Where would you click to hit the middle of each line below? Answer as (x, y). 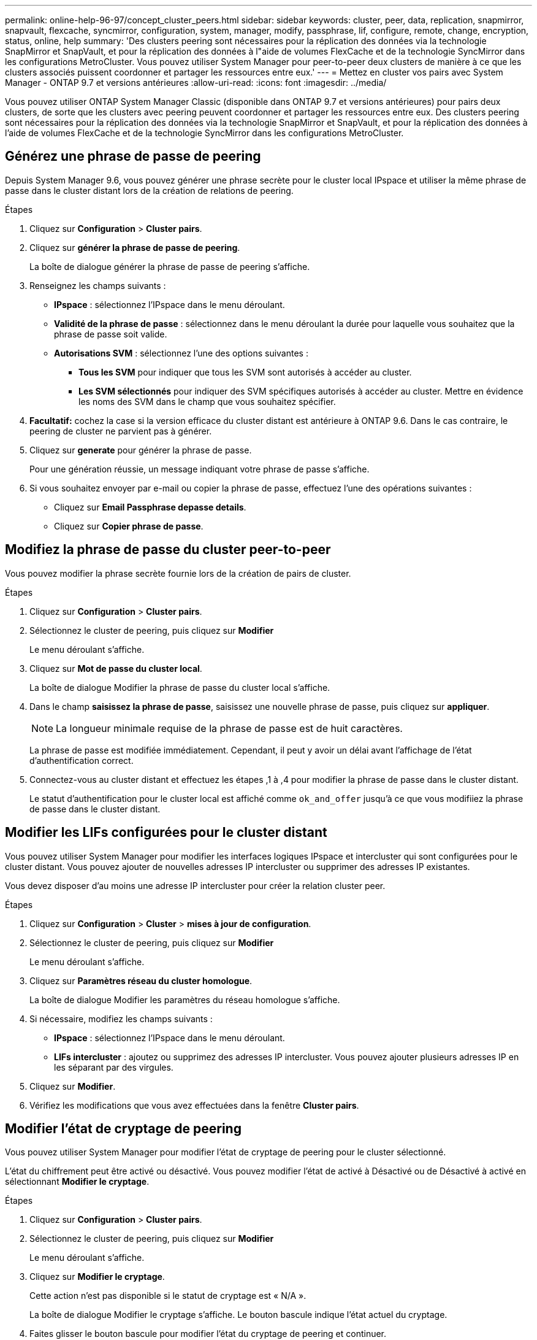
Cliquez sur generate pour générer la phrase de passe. (141, 450)
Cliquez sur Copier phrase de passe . (129, 526)
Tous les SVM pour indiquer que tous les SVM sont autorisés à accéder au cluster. (245, 372)
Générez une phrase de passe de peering (133, 156)
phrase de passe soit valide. (111, 334)
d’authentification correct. (82, 760)
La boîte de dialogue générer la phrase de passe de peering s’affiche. (170, 266)
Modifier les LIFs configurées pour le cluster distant (166, 833)
